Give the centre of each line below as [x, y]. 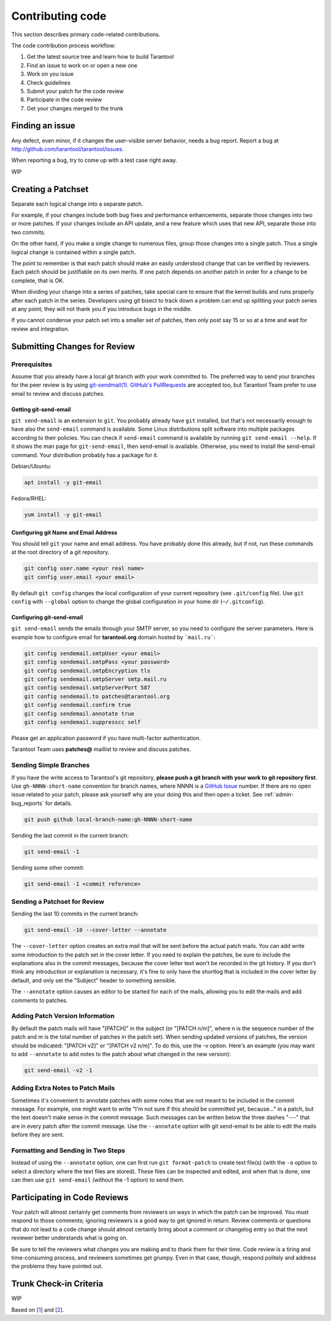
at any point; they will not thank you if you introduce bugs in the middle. [102, 309]
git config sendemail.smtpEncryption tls [87, 671]
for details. [59, 803]
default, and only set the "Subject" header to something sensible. [94, 980]
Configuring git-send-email [47, 617]
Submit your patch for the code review [75, 91]
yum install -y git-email [63, 514]
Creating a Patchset [50, 189]
